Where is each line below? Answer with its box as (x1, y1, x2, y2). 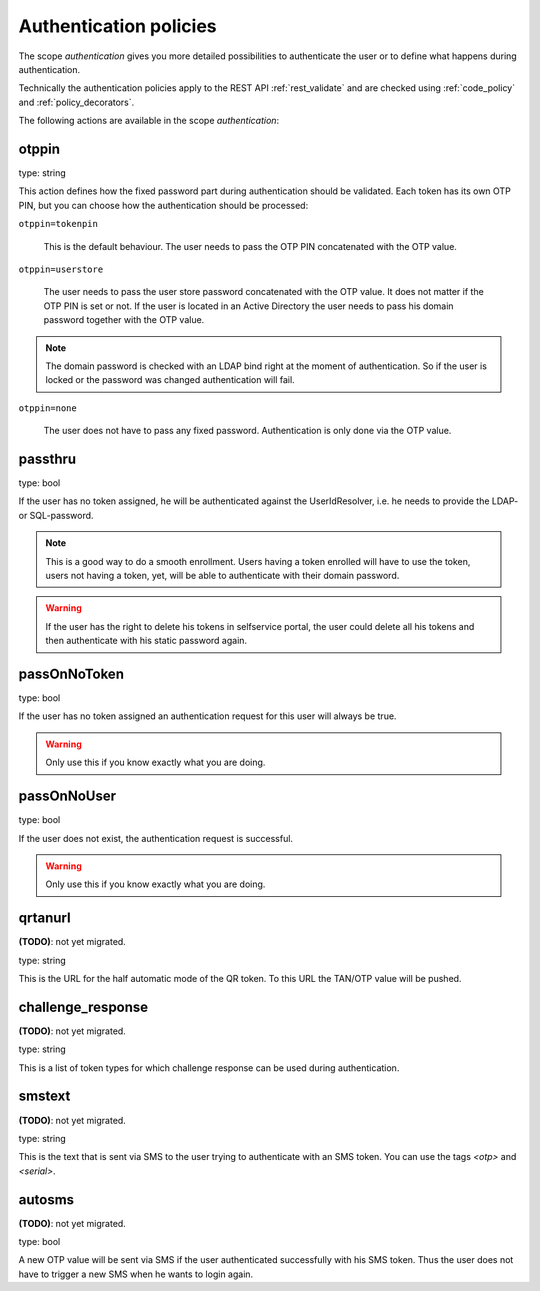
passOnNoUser (18, 788, 117, 805)
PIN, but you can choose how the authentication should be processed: (18, 199, 309, 211)
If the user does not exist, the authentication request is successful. (18, 832, 294, 844)
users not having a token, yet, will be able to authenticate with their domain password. (45, 569, 400, 581)
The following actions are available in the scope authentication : (18, 115, 280, 127)
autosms (18, 1191, 75, 1208)
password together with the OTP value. (43, 314, 205, 326)
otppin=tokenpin (18, 218, 99, 230)
